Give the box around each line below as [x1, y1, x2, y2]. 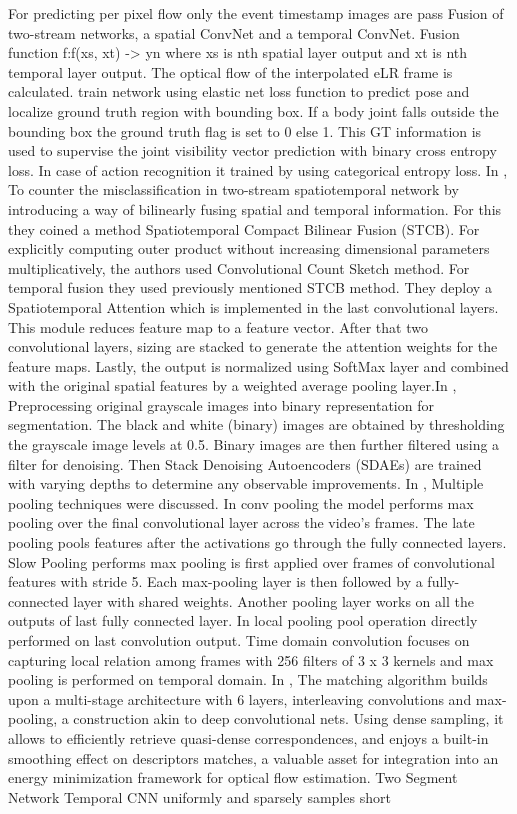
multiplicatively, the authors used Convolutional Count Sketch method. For [8, 257, 470, 278]
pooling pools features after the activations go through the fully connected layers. [8, 532, 507, 553]
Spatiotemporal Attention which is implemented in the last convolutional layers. [8, 296, 499, 317]
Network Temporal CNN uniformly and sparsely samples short [8, 786, 391, 807]
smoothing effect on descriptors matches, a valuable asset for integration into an [8, 747, 499, 768]
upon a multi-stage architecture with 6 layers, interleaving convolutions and [8, 688, 472, 709]
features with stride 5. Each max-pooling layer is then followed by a [8, 571, 423, 592]
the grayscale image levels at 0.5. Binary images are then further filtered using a [8, 434, 500, 455]
